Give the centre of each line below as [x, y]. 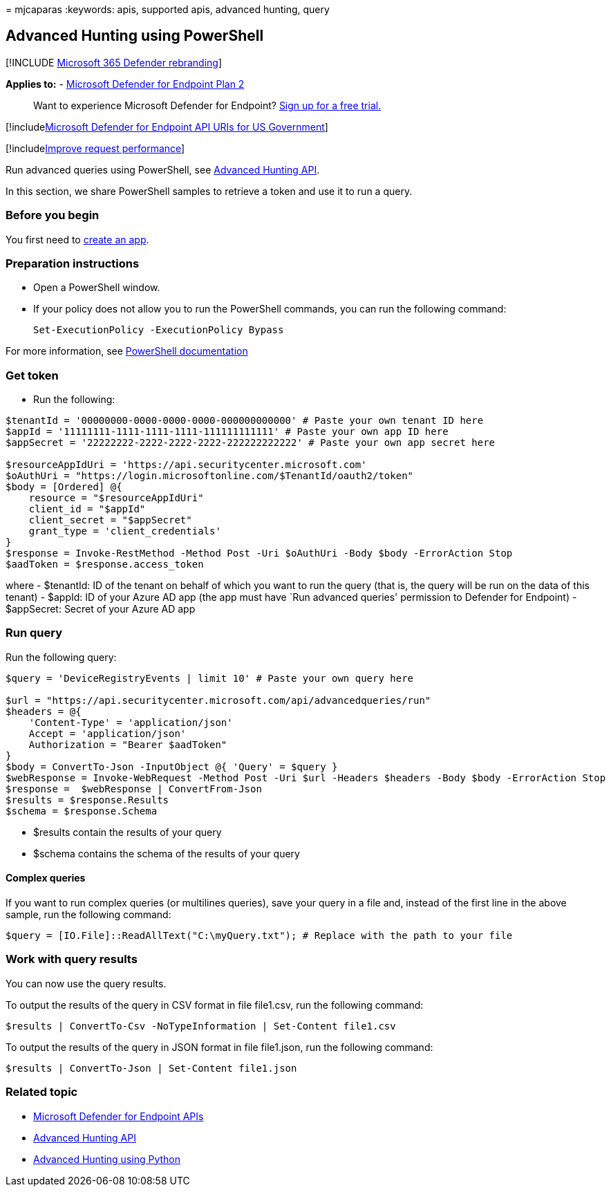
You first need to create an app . [77, 239]
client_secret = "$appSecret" [110, 520]
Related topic [42, 1092]
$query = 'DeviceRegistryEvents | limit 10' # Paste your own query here [210, 678]
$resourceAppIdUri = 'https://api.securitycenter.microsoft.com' [186, 465]
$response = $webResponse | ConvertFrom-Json [134, 789]
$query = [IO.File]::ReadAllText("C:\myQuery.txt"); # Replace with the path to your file [259, 936]
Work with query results [72, 959]
